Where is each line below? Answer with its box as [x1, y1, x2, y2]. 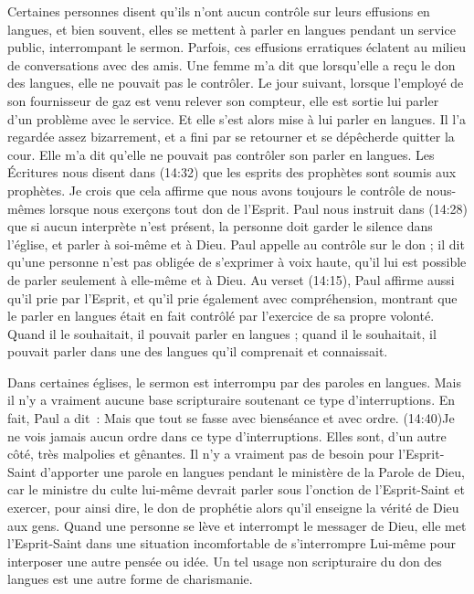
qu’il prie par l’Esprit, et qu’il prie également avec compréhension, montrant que [7, 288, 458, 307]
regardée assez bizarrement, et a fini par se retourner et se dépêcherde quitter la [7, 127, 455, 146]
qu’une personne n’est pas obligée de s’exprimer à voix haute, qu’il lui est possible [7, 252, 467, 271]
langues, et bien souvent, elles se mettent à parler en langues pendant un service [7, 19, 456, 38]
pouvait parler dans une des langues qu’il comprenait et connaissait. [7, 342, 388, 361]
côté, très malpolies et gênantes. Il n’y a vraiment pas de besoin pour [7, 444, 395, 463]
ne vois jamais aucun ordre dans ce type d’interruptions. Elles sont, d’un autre [7, 426, 447, 445]
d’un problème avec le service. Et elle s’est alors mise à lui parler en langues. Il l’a [7, 109, 467, 128]
